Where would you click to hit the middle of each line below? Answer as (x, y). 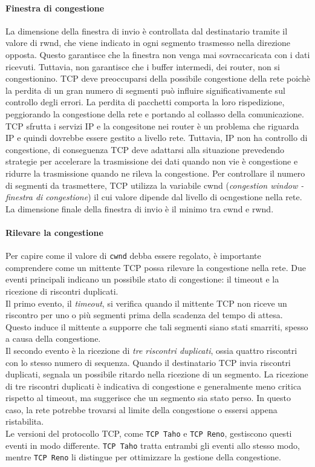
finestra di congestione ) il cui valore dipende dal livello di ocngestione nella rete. (154, 197)
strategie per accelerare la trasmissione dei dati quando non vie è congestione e (152, 161)
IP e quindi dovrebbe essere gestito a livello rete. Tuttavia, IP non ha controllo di (157, 138)
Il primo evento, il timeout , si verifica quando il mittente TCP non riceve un (146, 303)
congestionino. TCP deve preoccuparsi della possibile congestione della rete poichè (158, 78)
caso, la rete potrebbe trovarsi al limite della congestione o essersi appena (141, 409)
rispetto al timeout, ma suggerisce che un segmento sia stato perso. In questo (148, 398)
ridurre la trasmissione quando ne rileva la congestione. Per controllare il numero (155, 173)
